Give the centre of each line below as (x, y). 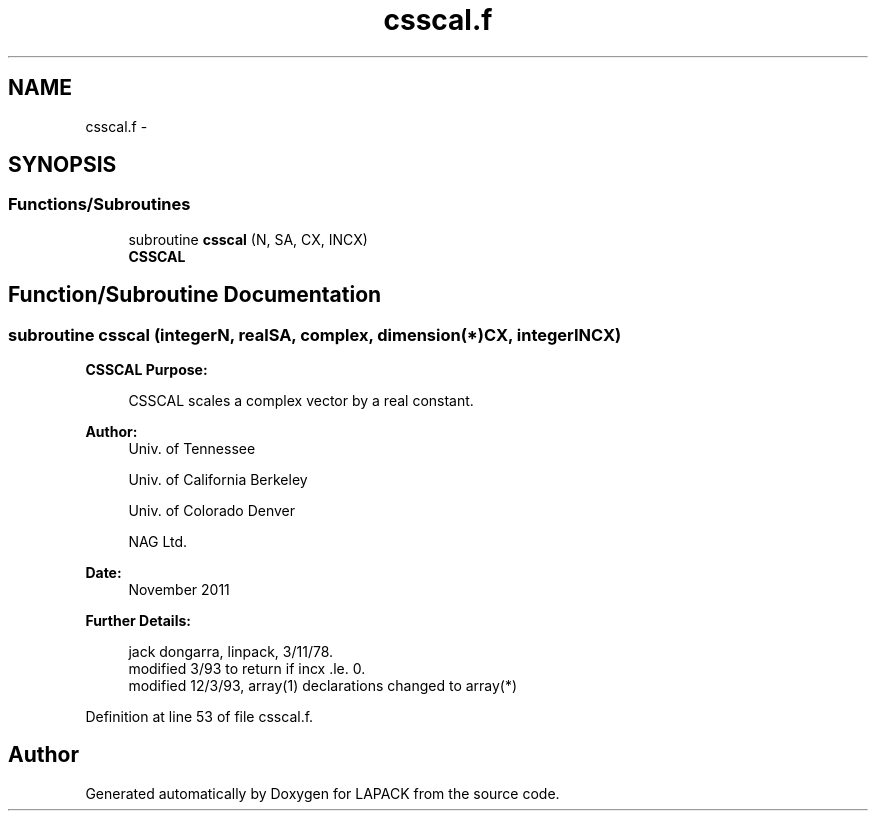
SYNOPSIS (62, 165)
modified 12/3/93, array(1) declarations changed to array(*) (323, 686)
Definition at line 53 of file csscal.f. (199, 717)
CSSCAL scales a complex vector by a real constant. (301, 401)
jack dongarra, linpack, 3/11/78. (231, 652)
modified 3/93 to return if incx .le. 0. (247, 669)
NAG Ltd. (158, 542)
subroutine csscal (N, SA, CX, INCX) (248, 239)
